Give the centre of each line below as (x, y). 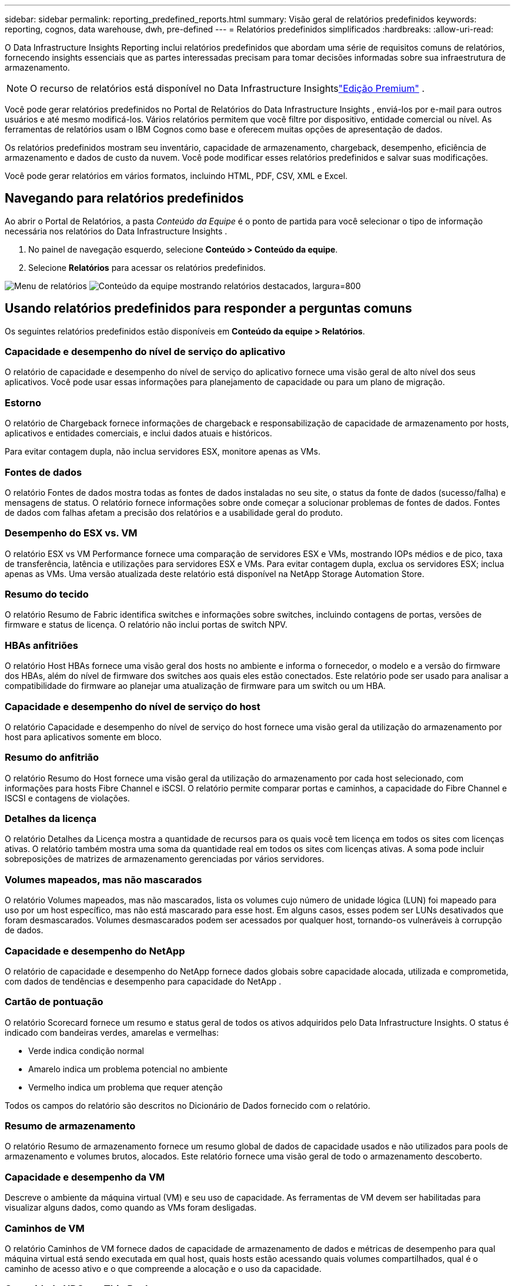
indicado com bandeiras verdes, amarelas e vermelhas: (112, 1032)
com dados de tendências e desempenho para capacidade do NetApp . (143, 981)
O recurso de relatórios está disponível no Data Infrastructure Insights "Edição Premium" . (228, 88)
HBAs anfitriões (41, 645)
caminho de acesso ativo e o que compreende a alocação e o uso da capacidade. (163, 1268)
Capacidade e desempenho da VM (85, 1177)
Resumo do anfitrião (52, 758)
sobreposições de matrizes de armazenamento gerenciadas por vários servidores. (165, 859)
